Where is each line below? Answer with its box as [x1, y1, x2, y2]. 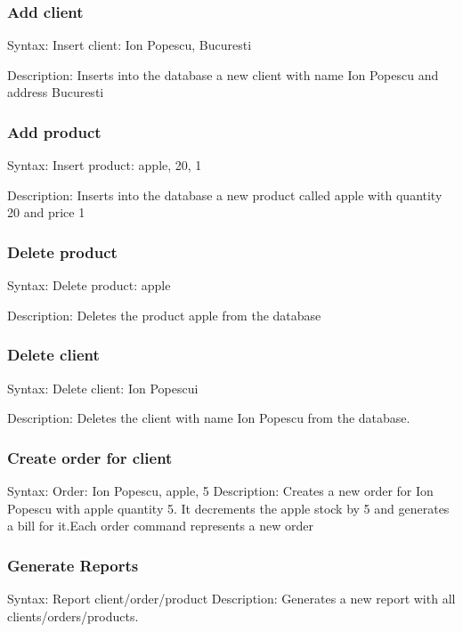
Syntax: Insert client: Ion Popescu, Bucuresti [7, 36, 252, 54]
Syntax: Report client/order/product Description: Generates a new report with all [7, 589, 456, 608]
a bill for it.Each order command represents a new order [7, 516, 314, 535]
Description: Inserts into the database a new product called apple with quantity [7, 185, 443, 204]
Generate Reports [7, 554, 139, 576]
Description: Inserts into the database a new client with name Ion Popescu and [7, 65, 439, 84]
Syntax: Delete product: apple [7, 276, 171, 295]
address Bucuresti [7, 83, 104, 101]
